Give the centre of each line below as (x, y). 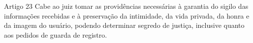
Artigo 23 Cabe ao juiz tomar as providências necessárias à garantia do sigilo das (126, 6)
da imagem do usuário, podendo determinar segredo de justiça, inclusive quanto (124, 25)
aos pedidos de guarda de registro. (56, 34)
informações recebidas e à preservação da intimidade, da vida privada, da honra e (127, 15)
